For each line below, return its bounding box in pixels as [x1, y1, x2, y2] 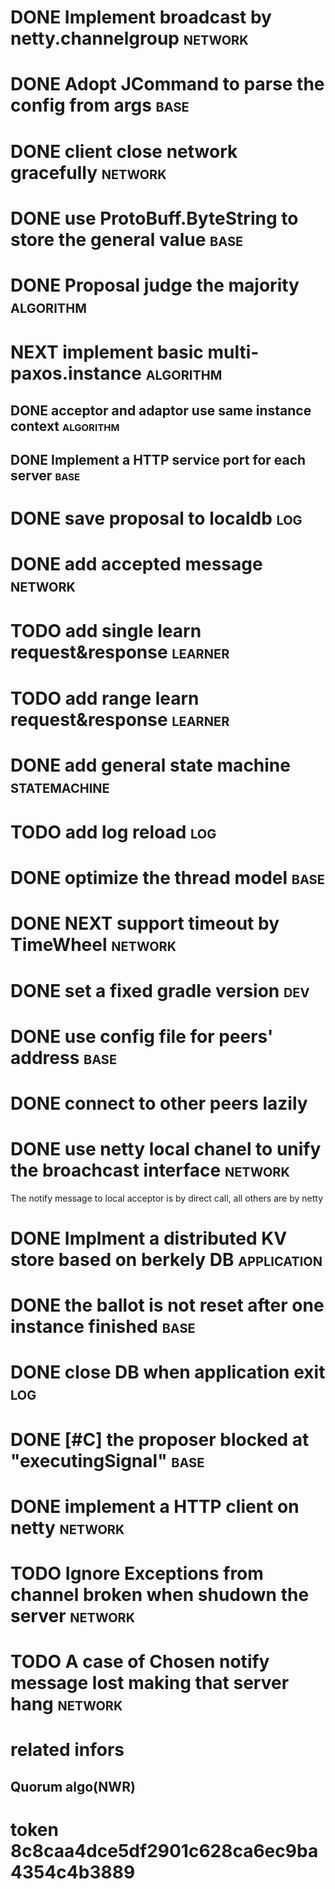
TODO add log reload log [10, 821, 217, 844]
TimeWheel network [10, 934, 177, 956]
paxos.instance [10, 362, 142, 385]
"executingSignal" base [10, 1449, 205, 1472]
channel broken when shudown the [10, 1584, 310, 1606]
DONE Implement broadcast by [10, 6, 272, 29]
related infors [10, 1739, 125, 1761]
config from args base [10, 94, 190, 117]
